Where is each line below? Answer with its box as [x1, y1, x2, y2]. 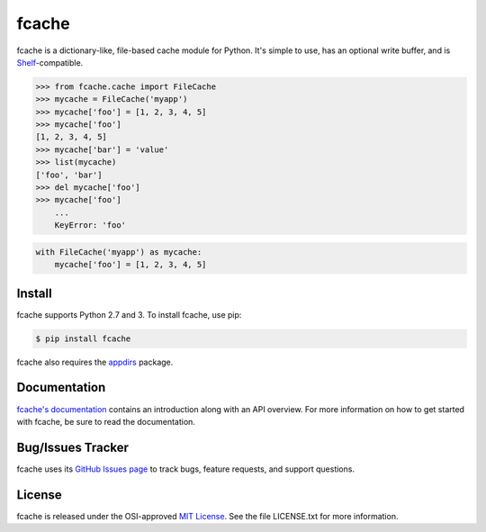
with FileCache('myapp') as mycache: [35, 247, 202, 257]
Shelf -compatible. [16, 57, 84, 68]
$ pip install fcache [35, 333, 131, 344]
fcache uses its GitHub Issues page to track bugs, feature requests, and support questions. [16, 464, 355, 474]
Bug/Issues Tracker [16, 439, 130, 455]
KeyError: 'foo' [54, 221, 126, 230]
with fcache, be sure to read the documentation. [16, 416, 195, 427]
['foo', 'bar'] [35, 169, 103, 180]
